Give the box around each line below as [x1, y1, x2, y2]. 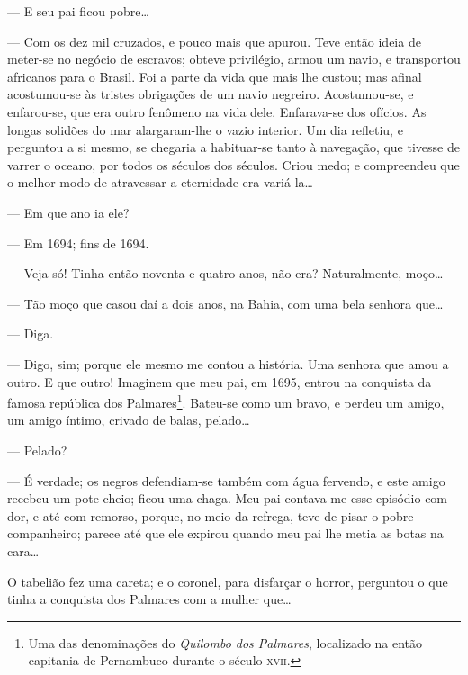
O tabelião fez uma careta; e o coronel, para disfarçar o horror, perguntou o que [7, 571, 448, 590]
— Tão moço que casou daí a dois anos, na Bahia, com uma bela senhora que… [7, 293, 444, 312]
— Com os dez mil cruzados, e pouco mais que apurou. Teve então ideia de [7, 31, 421, 50]
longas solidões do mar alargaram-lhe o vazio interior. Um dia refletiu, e [7, 120, 403, 139]
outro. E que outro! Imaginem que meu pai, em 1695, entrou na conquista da [7, 372, 432, 391]
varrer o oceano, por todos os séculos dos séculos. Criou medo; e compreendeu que [7, 155, 460, 174]
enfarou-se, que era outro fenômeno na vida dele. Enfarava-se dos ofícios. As [7, 102, 427, 121]
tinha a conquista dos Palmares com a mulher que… [7, 589, 292, 608]
